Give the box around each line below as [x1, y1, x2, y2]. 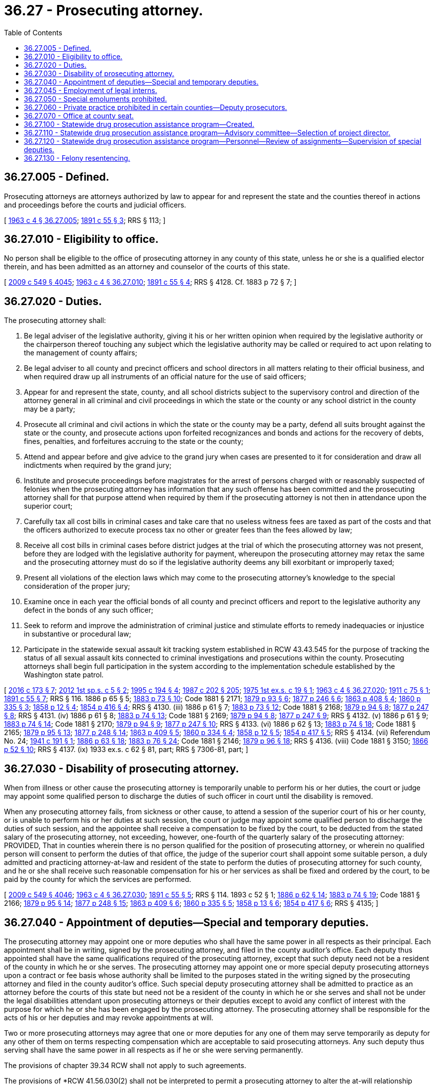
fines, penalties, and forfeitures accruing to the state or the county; [24, 437, 244, 446]
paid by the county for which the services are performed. [4, 875, 191, 884]
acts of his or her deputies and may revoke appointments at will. [4, 1013, 214, 1022]
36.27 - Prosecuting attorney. [4, 2, 203, 19]
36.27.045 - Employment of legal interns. [24, 86, 157, 95]
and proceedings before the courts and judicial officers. [4, 200, 186, 209]
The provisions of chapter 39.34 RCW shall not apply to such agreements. [4, 1061, 247, 1070]
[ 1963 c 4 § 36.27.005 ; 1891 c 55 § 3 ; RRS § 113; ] [4, 216, 166, 224]
